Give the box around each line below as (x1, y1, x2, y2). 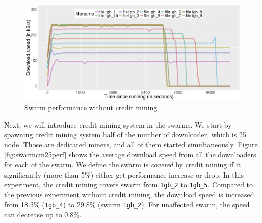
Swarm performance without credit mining (24, 102, 158, 112)
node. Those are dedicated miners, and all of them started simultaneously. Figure (4, 139, 258, 150)
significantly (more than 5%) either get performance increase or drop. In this (4, 169, 244, 180)
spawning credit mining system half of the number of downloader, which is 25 (4, 129, 246, 140)
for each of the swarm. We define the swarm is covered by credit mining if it (4, 159, 241, 169)
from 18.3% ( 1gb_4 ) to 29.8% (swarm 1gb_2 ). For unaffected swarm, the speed (4, 199, 250, 210)
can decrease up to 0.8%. (4, 209, 82, 220)
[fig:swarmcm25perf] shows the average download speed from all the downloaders (4, 149, 256, 160)
